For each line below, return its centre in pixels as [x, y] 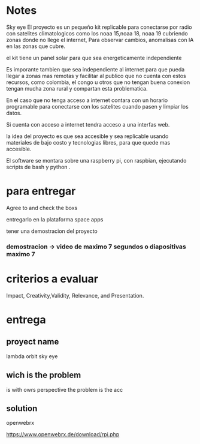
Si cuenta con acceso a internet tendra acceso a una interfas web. [88, 124]
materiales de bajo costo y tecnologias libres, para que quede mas [88, 142]
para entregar [41, 191]
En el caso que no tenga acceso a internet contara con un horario [87, 100]
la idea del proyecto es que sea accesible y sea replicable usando [87, 136]
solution [22, 408]
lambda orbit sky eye [32, 356]
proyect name [33, 342]
